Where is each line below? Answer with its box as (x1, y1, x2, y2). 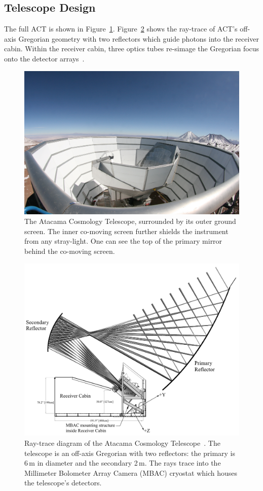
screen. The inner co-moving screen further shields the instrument (24, 225, 229, 236)
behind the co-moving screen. (24, 245, 115, 256)
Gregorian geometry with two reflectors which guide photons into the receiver (18, 33, 259, 44)
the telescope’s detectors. (24, 477, 102, 488)
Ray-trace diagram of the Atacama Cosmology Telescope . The (24, 438, 220, 448)
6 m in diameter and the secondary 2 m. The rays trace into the (24, 457, 221, 468)
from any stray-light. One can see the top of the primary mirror (24, 236, 222, 246)
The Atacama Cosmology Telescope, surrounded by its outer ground (24, 216, 236, 226)
